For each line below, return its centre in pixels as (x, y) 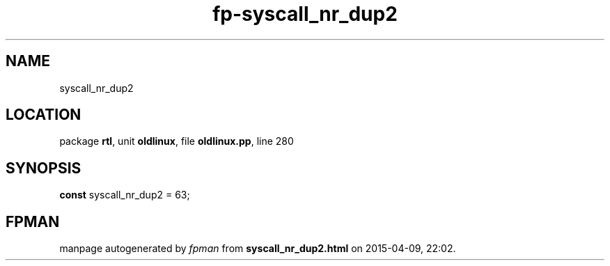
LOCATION (44, 115)
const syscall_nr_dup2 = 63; (125, 195)
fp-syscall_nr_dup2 (305, 14)
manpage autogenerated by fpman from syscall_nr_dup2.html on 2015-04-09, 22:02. (258, 249)
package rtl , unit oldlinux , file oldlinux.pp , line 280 (177, 141)
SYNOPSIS (44, 168)
